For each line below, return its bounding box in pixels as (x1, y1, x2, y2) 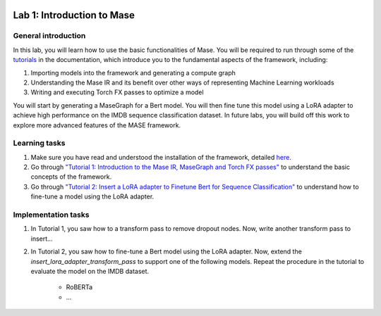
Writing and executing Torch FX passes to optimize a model (30, 88, 204, 96)
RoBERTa (66, 283, 93, 291)
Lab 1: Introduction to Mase (13, 9, 135, 21)
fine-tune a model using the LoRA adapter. (30, 192, 155, 201)
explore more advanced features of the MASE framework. (13, 120, 181, 129)
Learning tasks (13, 138, 66, 148)
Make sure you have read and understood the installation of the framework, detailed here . (30, 153, 292, 161)
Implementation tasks (13, 210, 90, 220)
